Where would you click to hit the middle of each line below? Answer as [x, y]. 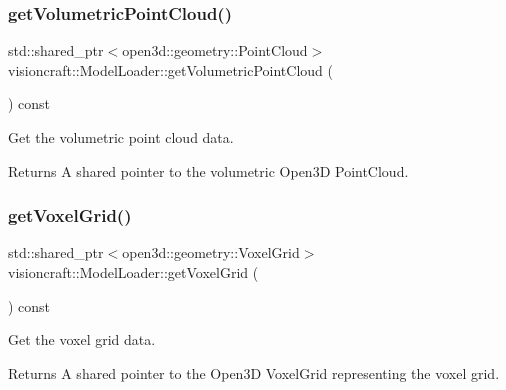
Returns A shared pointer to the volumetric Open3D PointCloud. [208, 170]
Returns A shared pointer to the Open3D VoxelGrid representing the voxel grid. [254, 372]
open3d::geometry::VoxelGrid [211, 252]
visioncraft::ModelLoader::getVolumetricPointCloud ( [170, 69]
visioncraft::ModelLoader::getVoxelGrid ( [133, 272]
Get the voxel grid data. [82, 339]
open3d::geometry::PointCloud [215, 50]
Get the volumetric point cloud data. [121, 137]
